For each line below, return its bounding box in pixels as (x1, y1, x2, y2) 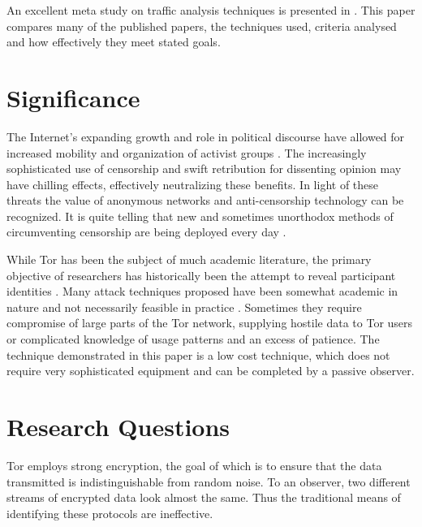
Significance (6, 80, 140, 114)
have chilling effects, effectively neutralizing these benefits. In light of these (6, 175, 379, 192)
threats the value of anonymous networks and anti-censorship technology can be (6, 192, 404, 209)
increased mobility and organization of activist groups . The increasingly (6, 144, 367, 161)
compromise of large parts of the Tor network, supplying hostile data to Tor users (6, 314, 413, 331)
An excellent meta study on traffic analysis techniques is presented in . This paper (6, 2, 416, 18)
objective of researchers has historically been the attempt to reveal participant (6, 266, 396, 283)
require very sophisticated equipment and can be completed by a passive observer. (6, 362, 415, 379)
